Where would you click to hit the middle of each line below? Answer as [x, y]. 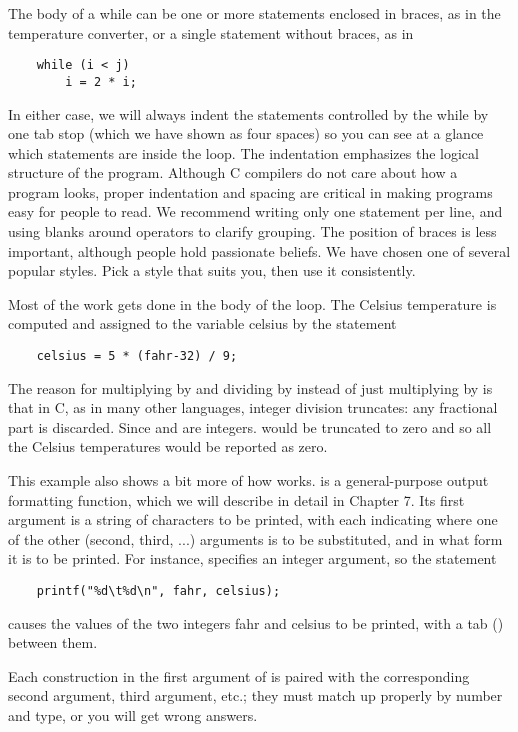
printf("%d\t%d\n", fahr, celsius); [158, 591]
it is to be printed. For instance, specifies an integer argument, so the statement [252, 558]
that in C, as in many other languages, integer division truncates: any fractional [253, 407]
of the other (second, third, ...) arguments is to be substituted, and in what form [255, 538]
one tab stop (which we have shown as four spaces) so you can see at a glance [246, 133]
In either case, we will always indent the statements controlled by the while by [248, 113]
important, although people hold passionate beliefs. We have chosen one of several [259, 250]
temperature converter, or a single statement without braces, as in [211, 32]
